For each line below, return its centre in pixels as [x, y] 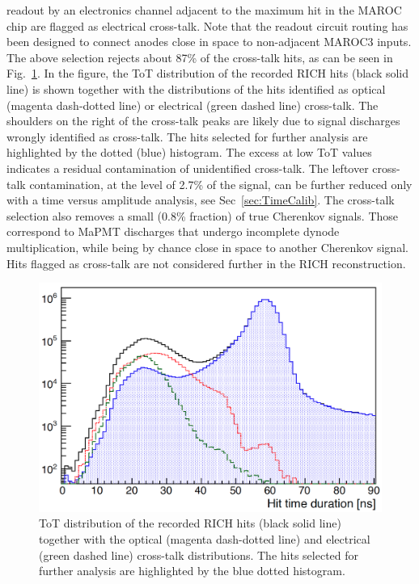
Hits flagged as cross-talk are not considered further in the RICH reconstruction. [206, 263]
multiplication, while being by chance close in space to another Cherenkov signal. [207, 247]
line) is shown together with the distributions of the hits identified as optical [196, 88]
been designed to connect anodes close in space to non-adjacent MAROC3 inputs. [209, 42]
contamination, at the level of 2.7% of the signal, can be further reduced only [221, 184]
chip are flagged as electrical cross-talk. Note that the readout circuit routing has [207, 25]
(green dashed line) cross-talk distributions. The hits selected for [199, 555]
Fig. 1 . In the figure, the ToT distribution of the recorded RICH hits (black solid [208, 73]
